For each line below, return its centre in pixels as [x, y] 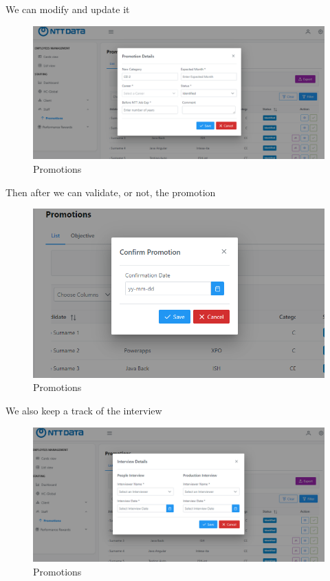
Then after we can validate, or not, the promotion [111, 192]
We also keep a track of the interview [84, 410]
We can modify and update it [68, 9]
